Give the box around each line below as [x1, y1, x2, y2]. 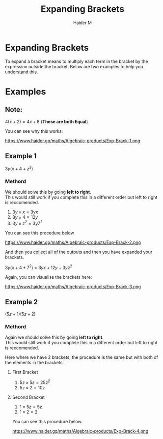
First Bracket [12, 369, 38, 375]
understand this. [5, 69, 38, 75]
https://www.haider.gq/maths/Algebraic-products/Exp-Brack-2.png [5, 239, 141, 245]
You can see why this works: [5, 128, 63, 134]
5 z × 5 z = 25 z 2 [19, 379, 51, 385]
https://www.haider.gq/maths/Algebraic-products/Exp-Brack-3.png [5, 284, 141, 290]
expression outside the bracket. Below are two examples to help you [5, 63, 143, 69]
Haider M [73, 20, 92, 26]
